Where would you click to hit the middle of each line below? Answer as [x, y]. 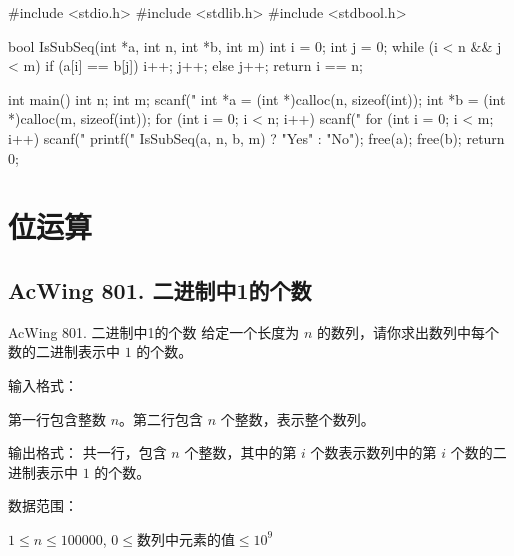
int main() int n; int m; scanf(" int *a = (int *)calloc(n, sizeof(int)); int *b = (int [257, 98]
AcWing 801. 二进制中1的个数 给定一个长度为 [154, 331]
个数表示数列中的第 [373, 452]
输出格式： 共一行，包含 [87, 452]
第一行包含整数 [57, 418]
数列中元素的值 [185, 540]
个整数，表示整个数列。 [297, 418]
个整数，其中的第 [240, 452]
